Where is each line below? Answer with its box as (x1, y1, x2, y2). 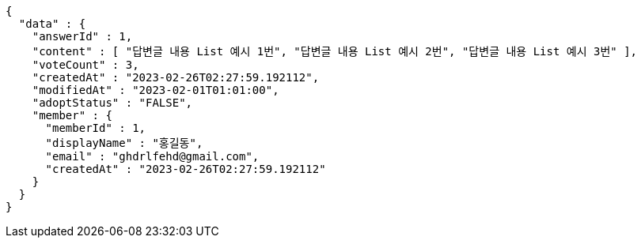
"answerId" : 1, (32, 30, 133, 43)
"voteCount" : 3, (32, 58, 139, 71)
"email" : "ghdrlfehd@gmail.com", (45, 150, 260, 163)
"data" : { (18, 17, 86, 30)
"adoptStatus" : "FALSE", (32, 96, 193, 109)
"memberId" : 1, (45, 122, 146, 134)
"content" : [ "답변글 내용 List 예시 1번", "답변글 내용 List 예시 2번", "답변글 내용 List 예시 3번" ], (32, 45, 637, 58)
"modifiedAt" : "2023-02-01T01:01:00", (32, 84, 279, 96)
